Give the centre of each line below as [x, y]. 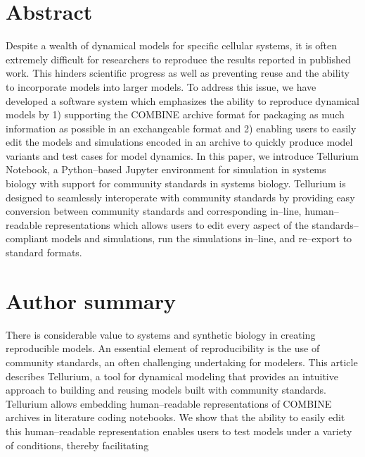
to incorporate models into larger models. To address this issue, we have [161, 86]
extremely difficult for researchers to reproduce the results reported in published [178, 59]
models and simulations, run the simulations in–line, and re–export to [201, 238]
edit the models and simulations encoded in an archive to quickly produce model [179, 142]
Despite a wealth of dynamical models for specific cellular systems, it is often [171, 45]
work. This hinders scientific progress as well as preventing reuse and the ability [178, 73]
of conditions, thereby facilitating [77, 445]
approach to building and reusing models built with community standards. [166, 390]
